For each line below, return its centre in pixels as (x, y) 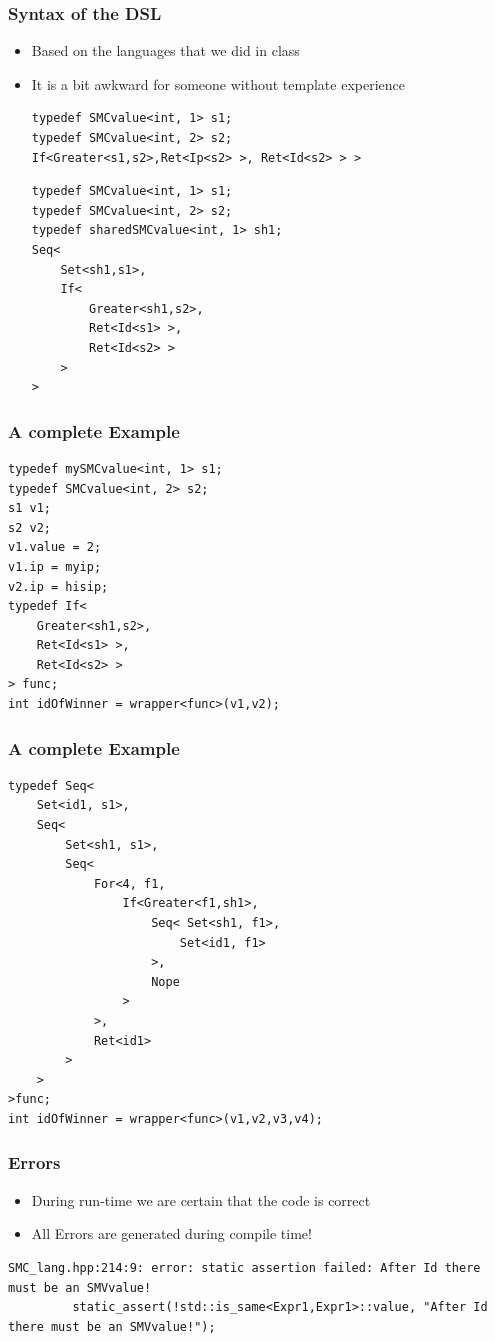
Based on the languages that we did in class (165, 50)
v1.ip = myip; (55, 566)
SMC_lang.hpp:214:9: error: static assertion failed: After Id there (244, 1267)
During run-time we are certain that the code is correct (201, 1199)
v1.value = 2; (55, 547)
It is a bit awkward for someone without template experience (218, 83)
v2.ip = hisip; (58, 586)
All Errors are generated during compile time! (171, 1233)
